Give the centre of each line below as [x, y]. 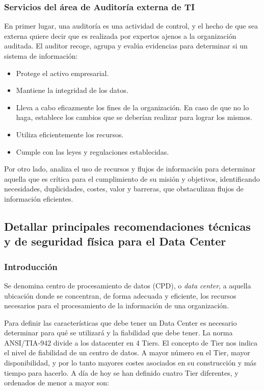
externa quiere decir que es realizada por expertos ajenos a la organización [120, 35]
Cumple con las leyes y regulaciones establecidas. [93, 151]
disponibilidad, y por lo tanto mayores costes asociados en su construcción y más [130, 363]
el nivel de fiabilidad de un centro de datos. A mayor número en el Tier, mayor [127, 352]
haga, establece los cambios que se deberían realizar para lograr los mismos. [134, 117]
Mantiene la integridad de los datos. [72, 90]
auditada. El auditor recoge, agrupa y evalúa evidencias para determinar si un [126, 46]
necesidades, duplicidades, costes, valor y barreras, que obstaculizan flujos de [124, 189]
